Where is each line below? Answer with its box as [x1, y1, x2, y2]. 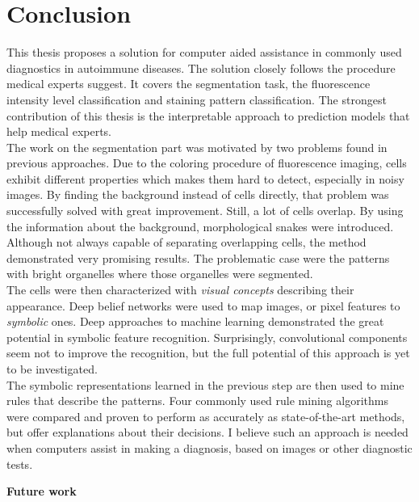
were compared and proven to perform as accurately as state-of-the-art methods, [6, 407, 405, 424]
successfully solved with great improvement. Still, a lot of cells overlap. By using [6, 202, 404, 219]
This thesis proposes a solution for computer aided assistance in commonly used [6, 44, 402, 61]
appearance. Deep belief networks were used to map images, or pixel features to [6, 297, 400, 314]
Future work [6, 483, 77, 500]
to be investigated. [6, 361, 98, 377]
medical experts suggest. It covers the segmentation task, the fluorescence [6, 75, 371, 92]
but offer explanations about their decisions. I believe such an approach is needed [6, 424, 409, 441]
